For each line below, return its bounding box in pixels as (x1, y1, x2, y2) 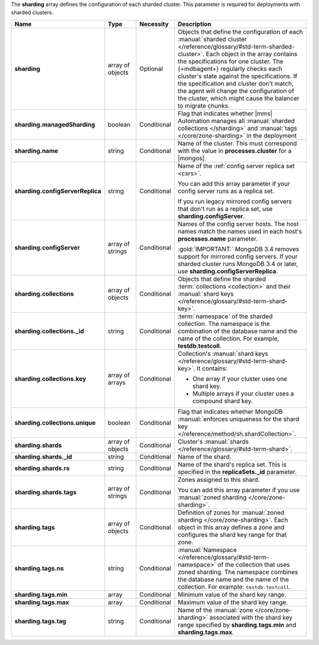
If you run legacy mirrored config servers (177, 197, 292, 205)
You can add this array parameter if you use (177, 485, 300, 494)
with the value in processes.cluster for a (177, 147, 292, 155)
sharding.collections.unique (14, 419, 96, 427)
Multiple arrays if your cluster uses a (192, 389, 294, 397)
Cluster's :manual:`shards (177, 437, 249, 446)
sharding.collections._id (14, 327, 84, 335)
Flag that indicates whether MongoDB (177, 407, 283, 416)
